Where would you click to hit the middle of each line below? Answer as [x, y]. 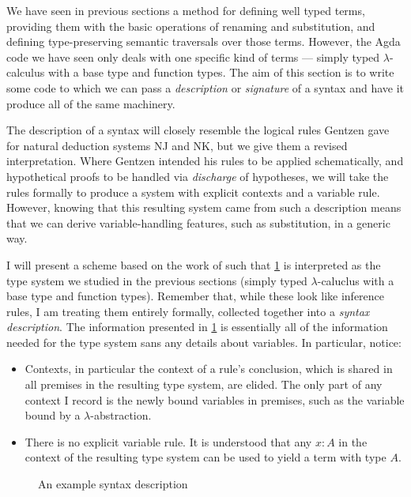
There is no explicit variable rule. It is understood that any [168, 441]
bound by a [53, 415]
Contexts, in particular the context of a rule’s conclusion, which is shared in [209, 369]
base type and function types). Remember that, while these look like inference [196, 296]
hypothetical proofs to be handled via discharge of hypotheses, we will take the [198, 176]
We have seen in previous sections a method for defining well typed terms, [186, 10]
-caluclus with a [356, 280]
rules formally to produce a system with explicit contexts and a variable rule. [193, 192]
